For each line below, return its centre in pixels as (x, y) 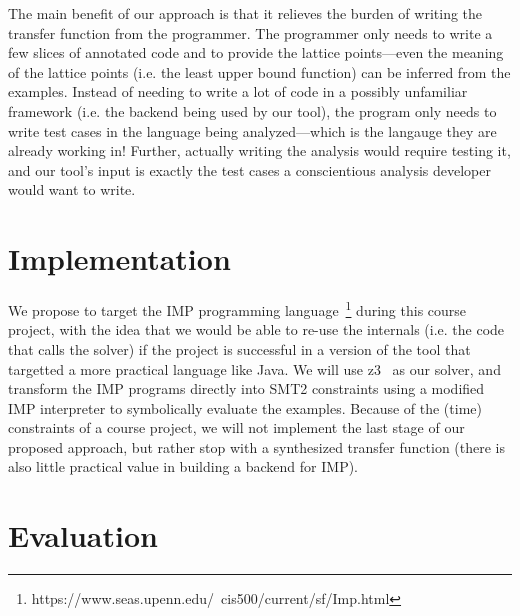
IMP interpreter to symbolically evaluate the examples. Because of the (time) (245, 407)
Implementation (119, 258)
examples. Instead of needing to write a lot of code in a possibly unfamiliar (238, 91)
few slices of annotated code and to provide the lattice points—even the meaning (256, 52)
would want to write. (72, 189)
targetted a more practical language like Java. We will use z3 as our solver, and (254, 368)
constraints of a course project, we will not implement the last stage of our (236, 427)
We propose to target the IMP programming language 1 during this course (237, 308)
